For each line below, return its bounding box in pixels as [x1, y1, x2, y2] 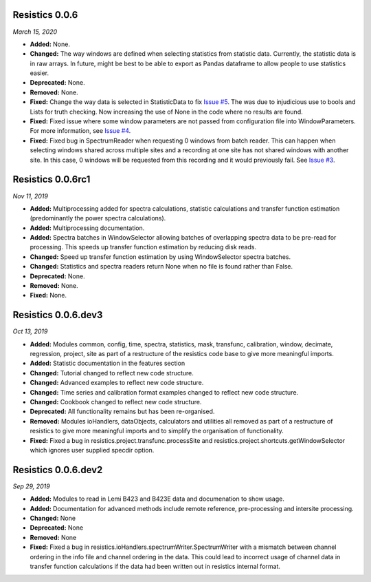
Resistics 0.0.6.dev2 [12, 464, 103, 475]
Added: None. [30, 40, 70, 48]
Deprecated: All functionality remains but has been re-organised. [30, 407, 215, 416]
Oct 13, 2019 [12, 327, 48, 335]
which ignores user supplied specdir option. [30, 446, 155, 454]
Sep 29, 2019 [12, 482, 51, 490]
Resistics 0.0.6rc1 [12, 174, 91, 185]
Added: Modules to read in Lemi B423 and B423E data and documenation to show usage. [30, 495, 284, 503]
